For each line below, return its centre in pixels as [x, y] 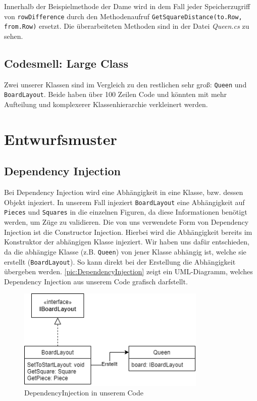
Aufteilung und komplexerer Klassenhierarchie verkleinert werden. [106, 104]
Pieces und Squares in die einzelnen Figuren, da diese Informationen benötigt [126, 212]
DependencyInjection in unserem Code [84, 393]
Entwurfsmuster [61, 139]
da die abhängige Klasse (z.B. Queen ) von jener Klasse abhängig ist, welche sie [125, 251]
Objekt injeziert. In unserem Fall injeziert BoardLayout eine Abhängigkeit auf [124, 202]
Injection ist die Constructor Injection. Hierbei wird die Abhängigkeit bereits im [128, 232]
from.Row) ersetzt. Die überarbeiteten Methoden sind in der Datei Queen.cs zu [127, 26]
